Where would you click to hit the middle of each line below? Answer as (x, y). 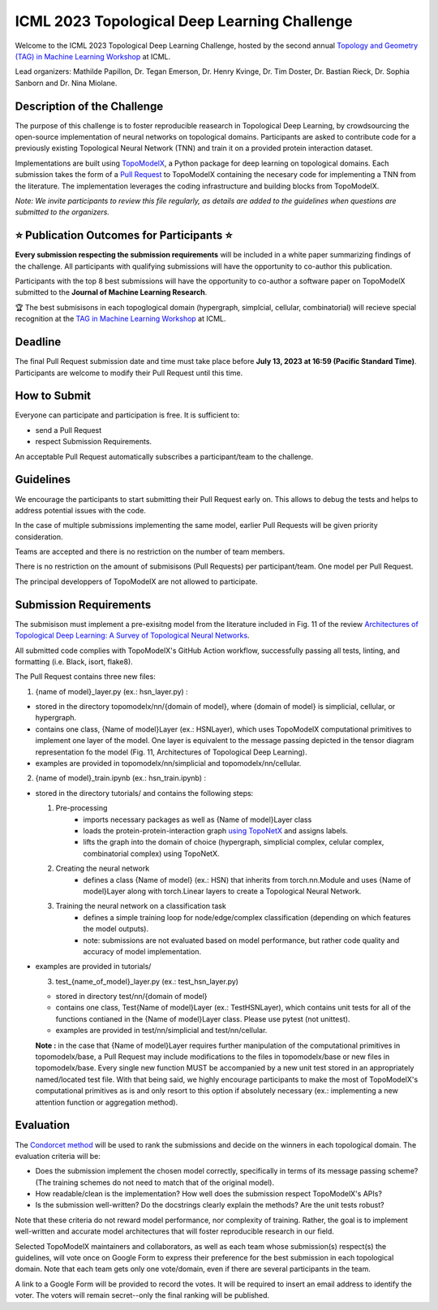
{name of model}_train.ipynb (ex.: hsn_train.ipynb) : (121, 778)
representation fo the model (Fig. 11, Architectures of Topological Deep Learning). (171, 752)
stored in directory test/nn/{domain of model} (131, 997)
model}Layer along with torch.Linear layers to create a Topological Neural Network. (222, 891)
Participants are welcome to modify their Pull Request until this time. (129, 373)
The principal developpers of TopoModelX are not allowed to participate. (136, 582)
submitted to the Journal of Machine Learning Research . (111, 292)
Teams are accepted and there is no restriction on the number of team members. (150, 551)
